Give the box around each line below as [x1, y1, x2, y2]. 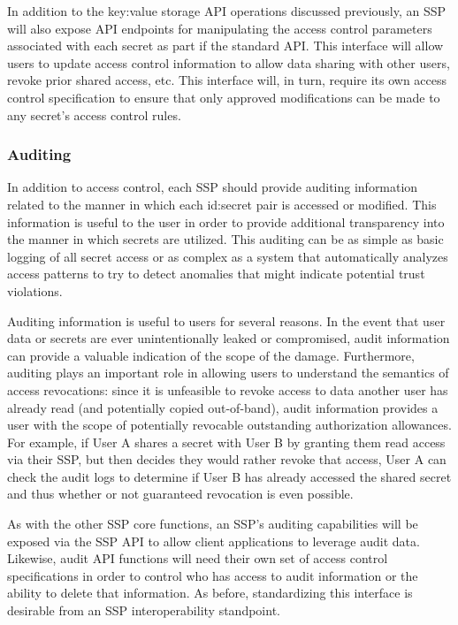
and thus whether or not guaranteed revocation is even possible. [7, 484, 354, 503]
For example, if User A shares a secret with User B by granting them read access [7, 432, 446, 451]
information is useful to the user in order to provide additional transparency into [7, 212, 445, 231]
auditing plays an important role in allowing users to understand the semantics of [7, 363, 449, 382]
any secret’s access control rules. [7, 105, 181, 124]
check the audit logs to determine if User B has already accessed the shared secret [7, 467, 452, 485]
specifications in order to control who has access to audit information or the [7, 566, 418, 584]
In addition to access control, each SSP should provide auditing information [7, 178, 418, 196]
